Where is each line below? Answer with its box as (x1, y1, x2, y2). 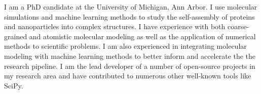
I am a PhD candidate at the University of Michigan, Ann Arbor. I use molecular (4, 2, 257, 12)
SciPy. (4, 80, 23, 90)
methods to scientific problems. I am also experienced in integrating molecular (4, 41, 247, 51)
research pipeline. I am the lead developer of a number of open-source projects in (4, 60, 255, 71)
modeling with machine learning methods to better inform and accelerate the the (4, 50, 256, 61)
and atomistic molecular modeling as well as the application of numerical (29, 31, 256, 41)
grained (4, 31, 27, 41)
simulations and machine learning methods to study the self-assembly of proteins (4, 11, 255, 22)
